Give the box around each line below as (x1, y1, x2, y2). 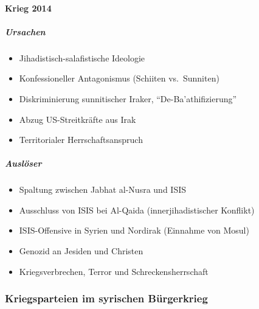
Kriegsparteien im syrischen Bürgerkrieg (5, 291, 208, 306)
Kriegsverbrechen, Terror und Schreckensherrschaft (19, 265, 209, 277)
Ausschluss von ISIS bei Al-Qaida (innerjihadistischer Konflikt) (19, 203, 255, 216)
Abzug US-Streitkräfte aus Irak (19, 113, 136, 125)
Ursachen (5, 25, 46, 38)
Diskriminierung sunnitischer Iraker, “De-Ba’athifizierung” (19, 92, 237, 105)
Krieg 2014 (5, 1, 52, 14)
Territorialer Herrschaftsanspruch (19, 133, 143, 146)
